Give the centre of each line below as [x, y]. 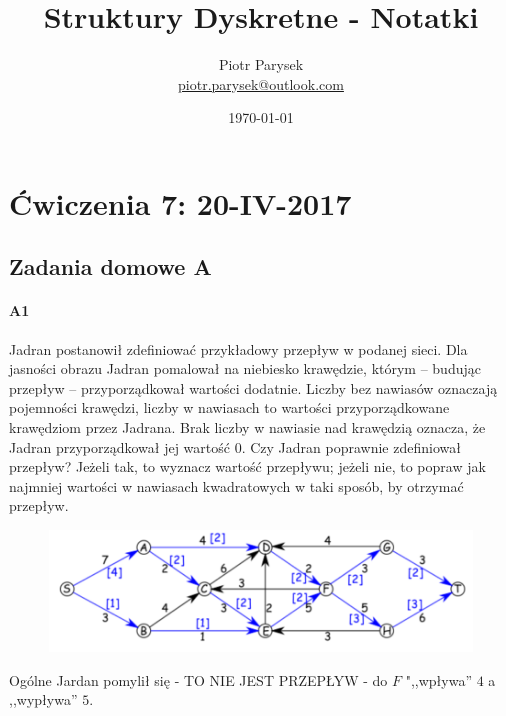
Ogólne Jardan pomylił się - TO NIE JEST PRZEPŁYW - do [198, 679]
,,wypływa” [43, 699]
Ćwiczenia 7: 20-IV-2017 [180, 202]
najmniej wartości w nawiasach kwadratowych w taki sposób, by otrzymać [236, 485]
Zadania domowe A [110, 266]
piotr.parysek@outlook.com [261, 83]
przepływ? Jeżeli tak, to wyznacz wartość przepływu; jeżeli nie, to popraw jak [247, 466]
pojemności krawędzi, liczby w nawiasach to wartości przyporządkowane [229, 407]
